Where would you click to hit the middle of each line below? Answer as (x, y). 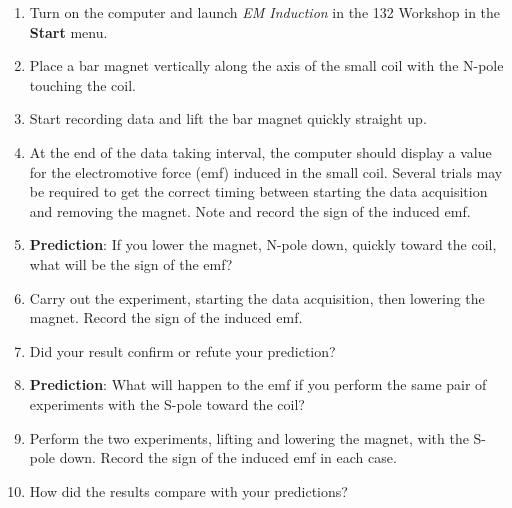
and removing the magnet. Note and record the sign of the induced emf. (250, 210)
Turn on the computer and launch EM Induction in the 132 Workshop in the (265, 12)
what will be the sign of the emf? (131, 263)
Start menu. (68, 31)
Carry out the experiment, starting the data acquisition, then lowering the (257, 297)
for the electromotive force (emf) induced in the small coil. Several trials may (266, 171)
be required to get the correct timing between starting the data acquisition (258, 191)
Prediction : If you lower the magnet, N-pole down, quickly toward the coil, (263, 244)
